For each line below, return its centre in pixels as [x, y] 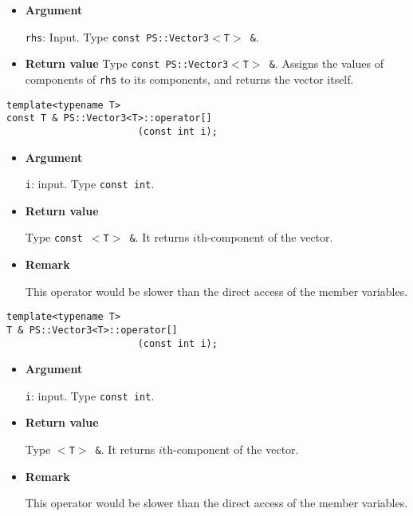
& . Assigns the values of [326, 63]
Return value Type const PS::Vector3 [127, 63]
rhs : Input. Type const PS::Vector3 [117, 36]
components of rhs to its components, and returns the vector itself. [189, 79]
